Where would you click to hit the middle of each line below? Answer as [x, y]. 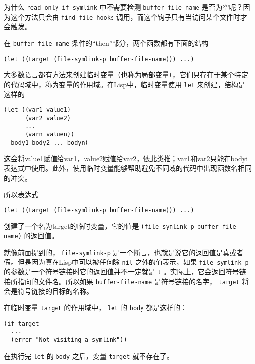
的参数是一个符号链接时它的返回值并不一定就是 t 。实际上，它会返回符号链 [125, 271]
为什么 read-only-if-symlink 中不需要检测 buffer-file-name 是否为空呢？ [124, 7]
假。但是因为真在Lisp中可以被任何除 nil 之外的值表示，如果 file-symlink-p [126, 262]
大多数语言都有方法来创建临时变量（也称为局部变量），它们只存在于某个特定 [126, 75]
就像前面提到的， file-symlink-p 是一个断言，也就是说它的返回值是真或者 [124, 252]
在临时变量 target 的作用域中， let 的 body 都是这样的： [96, 307]
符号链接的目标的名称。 [55, 291]
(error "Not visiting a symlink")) [69, 340]
